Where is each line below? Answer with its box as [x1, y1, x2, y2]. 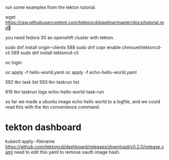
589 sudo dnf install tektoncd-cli [11, 50, 79, 56]
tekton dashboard [5, 122, 82, 133]
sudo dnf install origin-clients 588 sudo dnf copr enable [5, 44, 121, 50]
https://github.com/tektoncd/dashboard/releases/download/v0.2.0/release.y [5, 143, 164, 149]
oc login [5, 60, 22, 65]
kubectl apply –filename [5, 138, 55, 144]
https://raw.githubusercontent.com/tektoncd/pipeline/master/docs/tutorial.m [5, 20, 164, 25]
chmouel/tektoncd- [122, 44, 162, 50]
